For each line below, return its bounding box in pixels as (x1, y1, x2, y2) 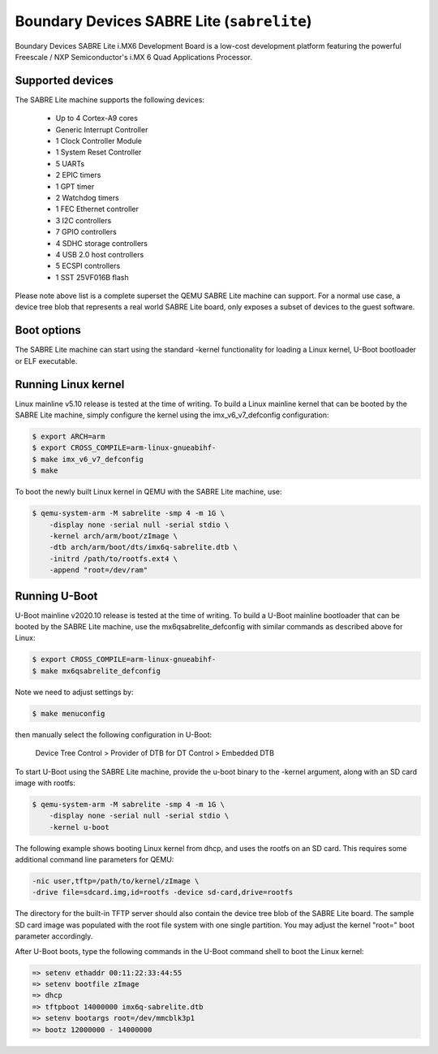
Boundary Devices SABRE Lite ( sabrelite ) (15, 12, 312, 30)
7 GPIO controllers (55, 227, 117, 237)
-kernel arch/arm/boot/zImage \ (49, 531, 178, 540)
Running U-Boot (15, 589, 98, 603)
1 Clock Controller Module (55, 136, 142, 146)
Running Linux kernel (15, 378, 125, 391)
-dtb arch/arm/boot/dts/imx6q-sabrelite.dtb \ (49, 542, 238, 552)
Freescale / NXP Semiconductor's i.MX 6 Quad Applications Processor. (15, 52, 253, 62)
